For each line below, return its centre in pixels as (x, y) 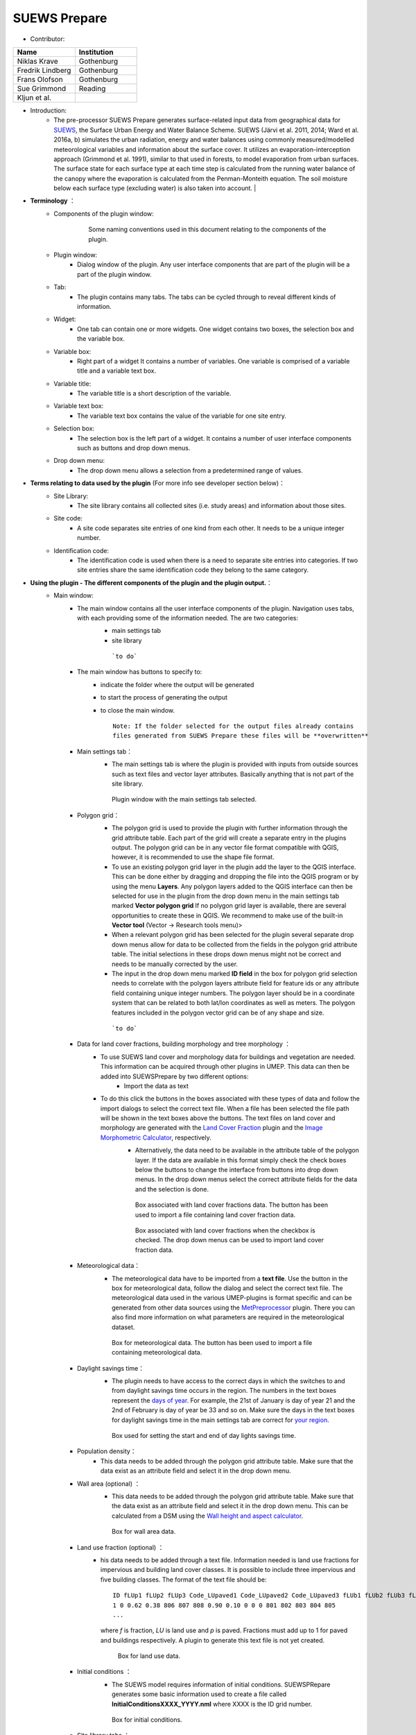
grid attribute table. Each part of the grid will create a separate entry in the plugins (229, 838)
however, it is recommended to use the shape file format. (193, 857)
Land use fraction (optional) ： (121, 1547)
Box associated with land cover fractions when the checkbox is (225, 1230)
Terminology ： (53, 201)
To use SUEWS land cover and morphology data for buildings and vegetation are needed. (228, 1057)
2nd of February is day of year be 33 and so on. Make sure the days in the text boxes (233, 1410)
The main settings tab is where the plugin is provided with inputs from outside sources (235, 764)
